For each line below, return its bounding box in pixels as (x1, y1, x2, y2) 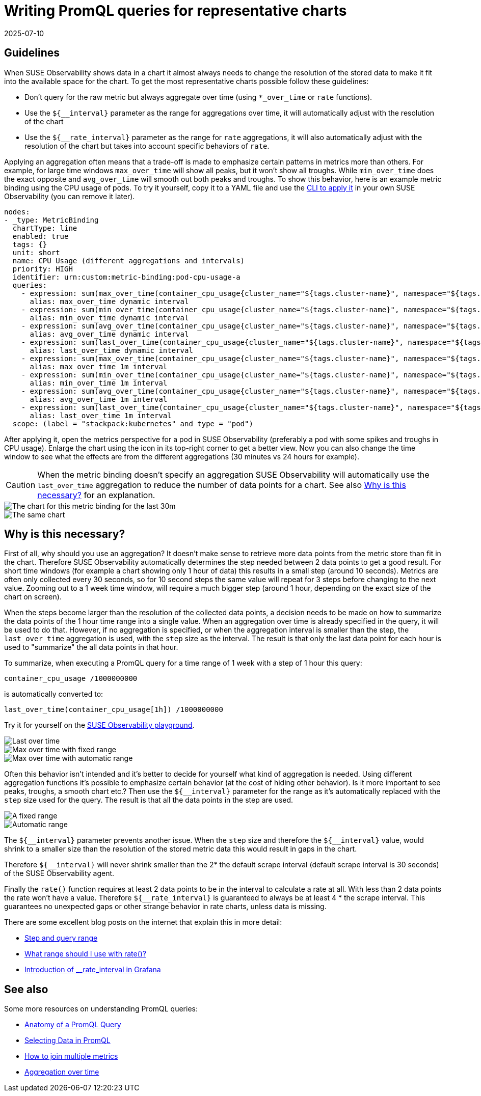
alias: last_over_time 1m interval (30, 411, 172, 420)
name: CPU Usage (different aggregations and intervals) (12, 256, 245, 265)
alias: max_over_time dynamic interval (30, 297, 189, 306)
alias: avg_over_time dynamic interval (30, 330, 189, 338)
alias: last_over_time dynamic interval (30, 346, 193, 354)
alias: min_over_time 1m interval (30, 378, 168, 387)
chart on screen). (4, 592, 62, 601)
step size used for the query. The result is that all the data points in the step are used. (4, 796, 293, 805)
